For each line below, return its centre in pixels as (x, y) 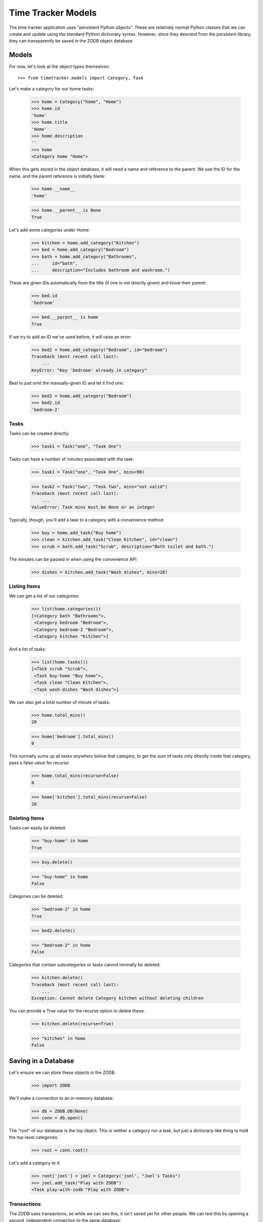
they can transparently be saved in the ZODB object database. (71, 41)
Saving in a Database (42, 1061)
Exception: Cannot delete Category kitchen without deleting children (118, 998)
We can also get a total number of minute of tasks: (60, 702)
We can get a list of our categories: (44, 596)
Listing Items (25, 587)
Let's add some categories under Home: (49, 230)
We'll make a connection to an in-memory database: (61, 1098)
